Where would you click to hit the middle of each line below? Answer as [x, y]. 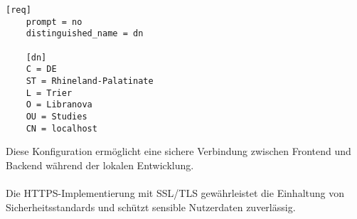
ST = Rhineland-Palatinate [90, 81]
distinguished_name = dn [85, 34]
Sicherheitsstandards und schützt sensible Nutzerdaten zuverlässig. [151, 207]
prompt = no [54, 22]
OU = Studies [57, 116]
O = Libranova [59, 105]
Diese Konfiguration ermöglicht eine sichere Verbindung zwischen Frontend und [178, 151]
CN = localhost [62, 128]
